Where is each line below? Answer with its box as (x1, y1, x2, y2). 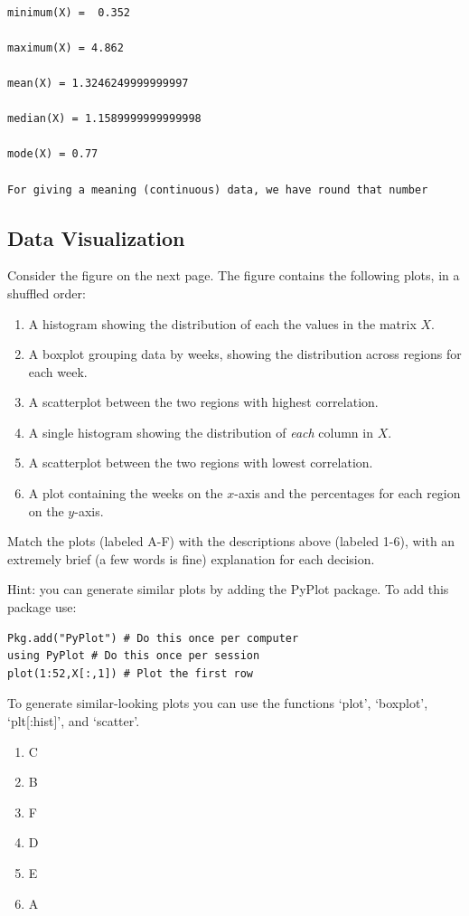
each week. (28, 362, 88, 381)
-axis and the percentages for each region (234, 484, 461, 503)
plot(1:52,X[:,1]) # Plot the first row (7, 666, 254, 680)
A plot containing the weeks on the (28, 484, 223, 503)
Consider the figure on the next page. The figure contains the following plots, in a (7, 266, 460, 285)
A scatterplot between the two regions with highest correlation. (28, 392, 379, 411)
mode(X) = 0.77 (7, 147, 98, 161)
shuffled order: (7, 283, 86, 302)
